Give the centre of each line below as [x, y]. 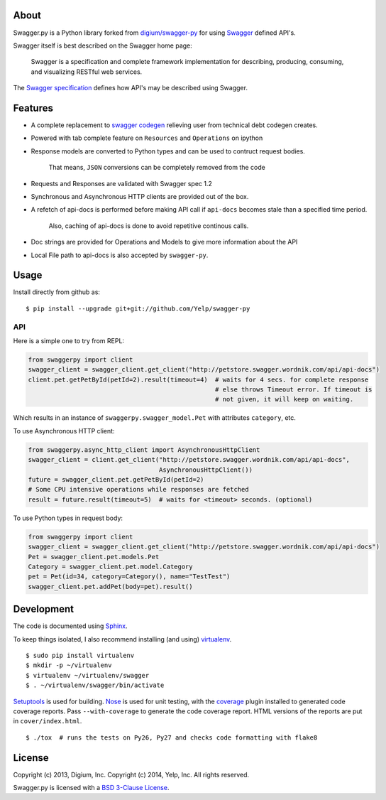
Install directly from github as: [57, 292]
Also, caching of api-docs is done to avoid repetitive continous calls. [149, 226]
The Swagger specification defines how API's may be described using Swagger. [131, 88]
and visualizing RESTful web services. [87, 72]
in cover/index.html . [48, 721]
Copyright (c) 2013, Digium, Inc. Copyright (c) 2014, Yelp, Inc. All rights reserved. [131, 774]
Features [33, 108]
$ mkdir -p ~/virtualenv [69, 665]
